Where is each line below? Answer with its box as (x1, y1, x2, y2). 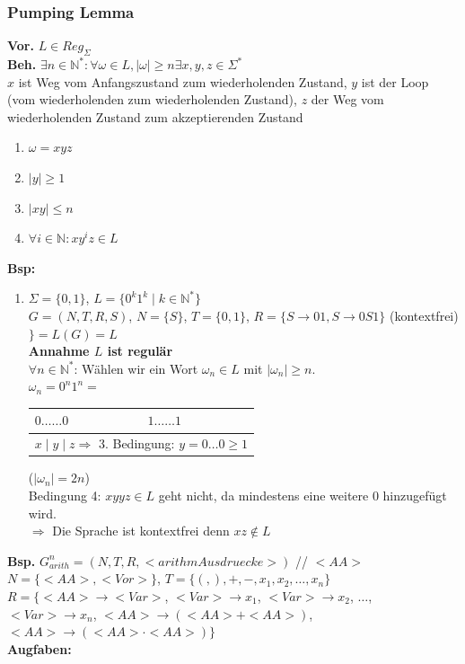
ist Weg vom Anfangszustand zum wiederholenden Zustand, (18, 72, 347, 91)
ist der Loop (361, 72, 429, 91)
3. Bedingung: (98, 434, 175, 453)
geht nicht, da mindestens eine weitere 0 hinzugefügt (158, 485, 447, 504)
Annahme (28, 341, 90, 360)
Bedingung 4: (28, 485, 101, 504)
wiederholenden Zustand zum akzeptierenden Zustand (7, 107, 303, 126)
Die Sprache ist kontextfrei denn (52, 521, 230, 540)
